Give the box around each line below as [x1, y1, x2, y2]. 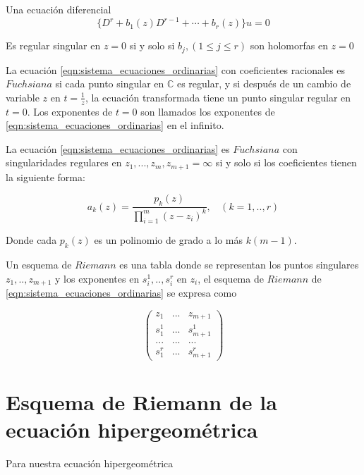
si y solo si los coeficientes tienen [215, 155, 357, 170]
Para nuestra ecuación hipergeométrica [6, 456, 174, 471]
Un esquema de [6, 257, 72, 272]
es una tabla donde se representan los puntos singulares [119, 257, 359, 272]
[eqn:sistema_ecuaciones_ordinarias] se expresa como [6, 285, 237, 300]
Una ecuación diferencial [6, 2, 111, 16]
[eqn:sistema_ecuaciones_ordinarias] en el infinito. [6, 118, 224, 132]
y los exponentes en [55, 271, 140, 285]
